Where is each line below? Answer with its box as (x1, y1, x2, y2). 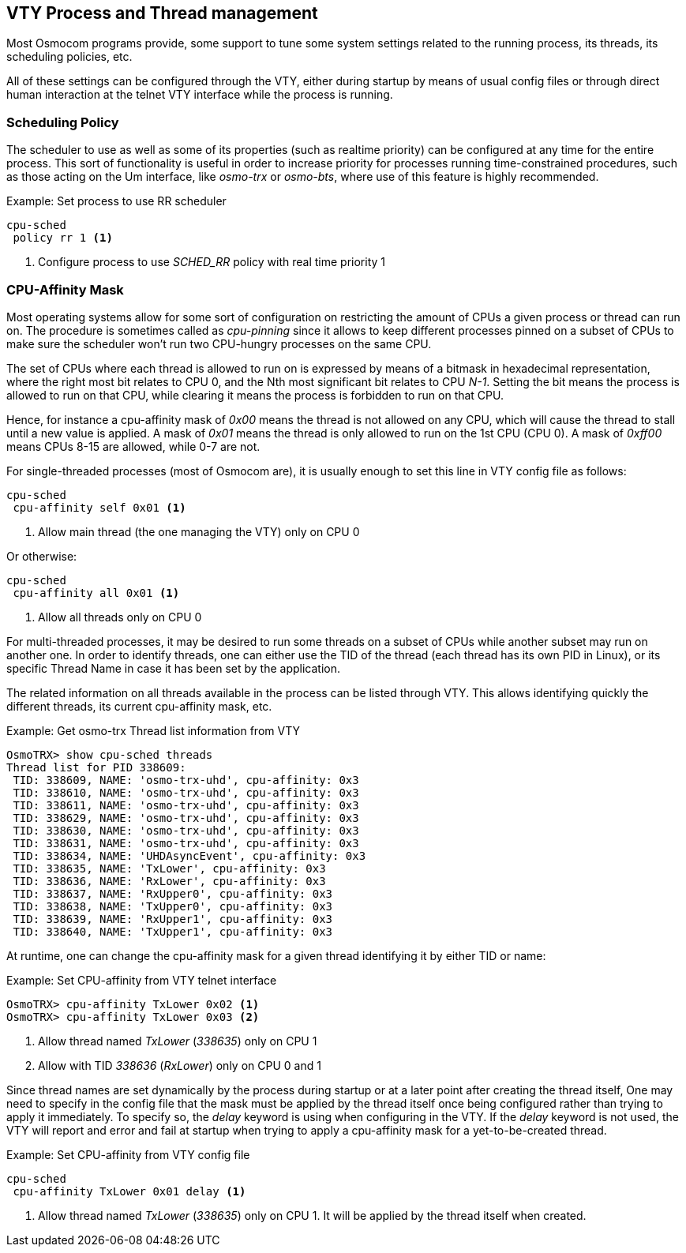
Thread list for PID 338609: (6, 760, 186, 774)
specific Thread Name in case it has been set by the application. (6, 661, 340, 675)
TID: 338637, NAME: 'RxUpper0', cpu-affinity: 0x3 (13, 887, 333, 900)
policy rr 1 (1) (13, 231, 113, 245)
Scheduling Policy (6, 114, 119, 130)
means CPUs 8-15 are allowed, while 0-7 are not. (6, 439, 261, 453)
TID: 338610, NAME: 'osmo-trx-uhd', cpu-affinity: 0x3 (13, 786, 359, 799)
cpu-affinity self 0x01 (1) (13, 501, 186, 514)
